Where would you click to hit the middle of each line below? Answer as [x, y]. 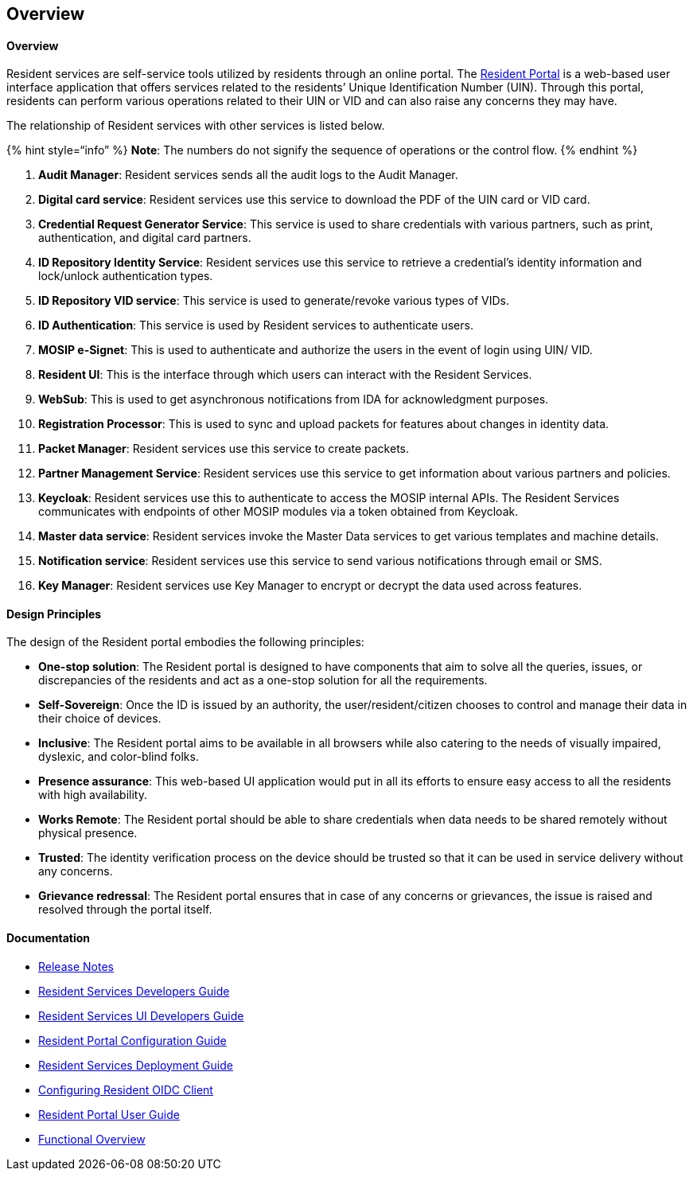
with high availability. [93, 795]
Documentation [49, 938]
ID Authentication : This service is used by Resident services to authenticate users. [256, 325]
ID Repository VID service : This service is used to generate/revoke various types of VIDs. [274, 301]
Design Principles [54, 614]
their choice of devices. [100, 719]
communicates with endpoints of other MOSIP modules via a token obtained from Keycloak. [278, 512]
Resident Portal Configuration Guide [132, 1040]
